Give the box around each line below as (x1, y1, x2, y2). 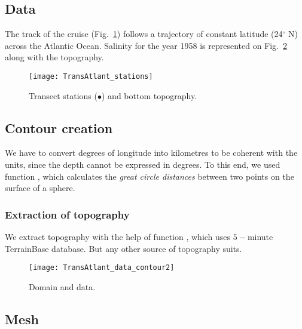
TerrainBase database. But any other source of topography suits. (5, 242, 242, 254)
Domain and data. (29, 280, 96, 293)
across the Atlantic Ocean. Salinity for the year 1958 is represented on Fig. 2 (5, 39, 288, 51)
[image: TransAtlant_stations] (29, 72, 153, 81)
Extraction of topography (5, 207, 130, 222)
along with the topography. (5, 51, 104, 63)
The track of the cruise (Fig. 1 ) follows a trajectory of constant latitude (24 (5, 27, 283, 40)
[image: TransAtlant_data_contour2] (29, 263, 175, 272)
